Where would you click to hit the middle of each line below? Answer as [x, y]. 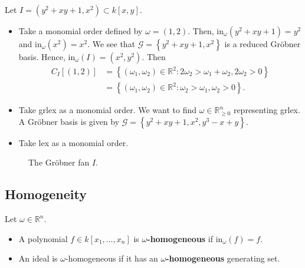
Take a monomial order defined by [81, 31]
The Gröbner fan [59, 162]
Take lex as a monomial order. [73, 142]
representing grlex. [267, 110]
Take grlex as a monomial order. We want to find [107, 110]
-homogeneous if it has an [111, 258]
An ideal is [38, 258]
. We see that [111, 44]
